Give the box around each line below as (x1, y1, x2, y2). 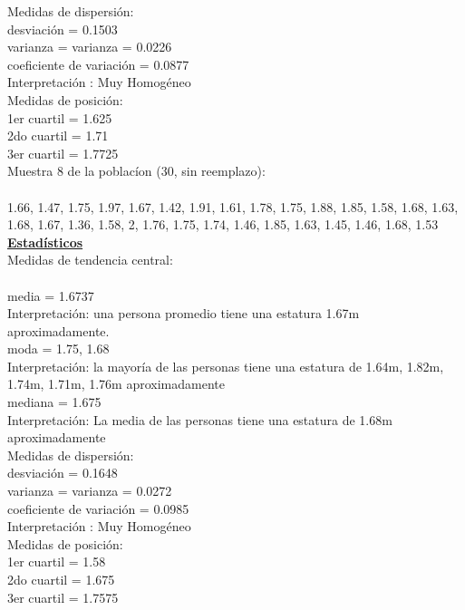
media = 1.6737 (7, 286, 94, 305)
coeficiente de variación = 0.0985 (7, 499, 189, 518)
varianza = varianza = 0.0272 (7, 481, 172, 500)
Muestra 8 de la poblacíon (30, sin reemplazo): (7, 161, 266, 180)
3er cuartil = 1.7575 (7, 587, 119, 606)
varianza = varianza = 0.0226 (7, 37, 172, 56)
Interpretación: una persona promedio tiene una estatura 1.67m (7, 304, 360, 323)
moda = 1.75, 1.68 (7, 339, 110, 358)
